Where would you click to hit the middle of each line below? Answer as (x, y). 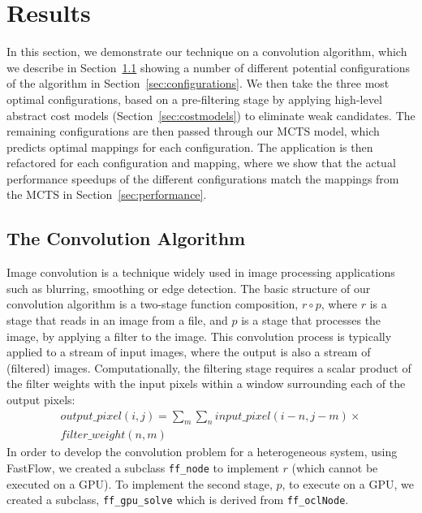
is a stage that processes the (311, 320)
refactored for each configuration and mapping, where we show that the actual (201, 163)
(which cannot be (335, 468)
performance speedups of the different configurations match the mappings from (203, 178)
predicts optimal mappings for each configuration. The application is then (190, 147)
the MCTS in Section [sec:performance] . (107, 194)
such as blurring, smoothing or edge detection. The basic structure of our (189, 288)
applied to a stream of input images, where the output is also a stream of (189, 352)
